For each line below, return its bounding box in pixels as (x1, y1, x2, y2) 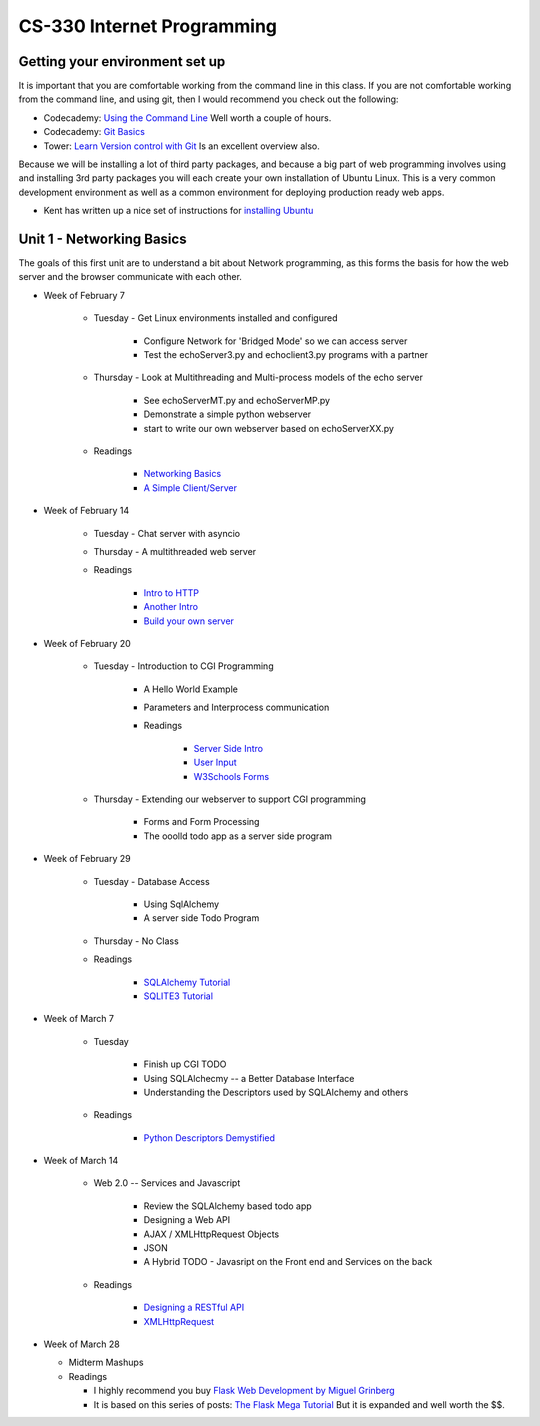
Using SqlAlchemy (143, 898, 220, 910)
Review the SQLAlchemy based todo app (143, 1200, 312, 1212)
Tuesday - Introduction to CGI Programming (93, 660, 274, 672)
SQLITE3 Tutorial (143, 990, 214, 1002)
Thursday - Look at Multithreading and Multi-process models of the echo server (93, 371, 424, 384)
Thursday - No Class (93, 935, 179, 947)
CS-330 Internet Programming (18, 15, 278, 37)
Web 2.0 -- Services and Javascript (93, 1177, 241, 1189)
